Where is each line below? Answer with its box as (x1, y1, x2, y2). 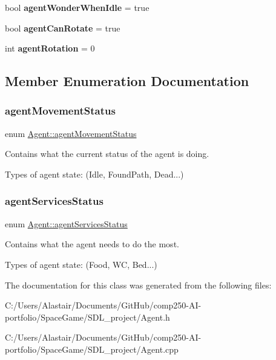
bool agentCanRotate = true (5, 21, 120, 34)
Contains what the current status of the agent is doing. (5, 147, 209, 160)
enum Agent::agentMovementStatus (5, 127, 137, 139)
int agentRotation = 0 (5, 42, 95, 55)
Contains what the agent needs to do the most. (5, 238, 179, 250)
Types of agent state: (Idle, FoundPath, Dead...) (5, 167, 184, 180)
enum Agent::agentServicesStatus (5, 217, 128, 230)
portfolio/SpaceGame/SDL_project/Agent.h (5, 310, 170, 323)
